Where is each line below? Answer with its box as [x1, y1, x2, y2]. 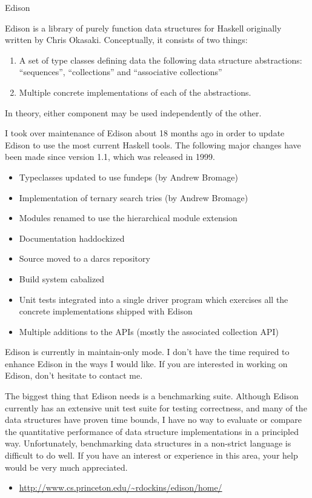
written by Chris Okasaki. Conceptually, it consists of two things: [5, 33, 248, 46]
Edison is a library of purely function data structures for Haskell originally [5, 21, 282, 34]
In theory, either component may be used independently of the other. [5, 106, 262, 119]
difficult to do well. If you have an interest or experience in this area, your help [5, 449, 298, 462]
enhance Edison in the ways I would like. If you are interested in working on [5, 357, 288, 370]
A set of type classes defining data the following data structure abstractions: [19, 53, 302, 66]
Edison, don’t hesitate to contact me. [5, 369, 143, 382]
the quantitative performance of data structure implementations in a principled [5, 425, 299, 437]
